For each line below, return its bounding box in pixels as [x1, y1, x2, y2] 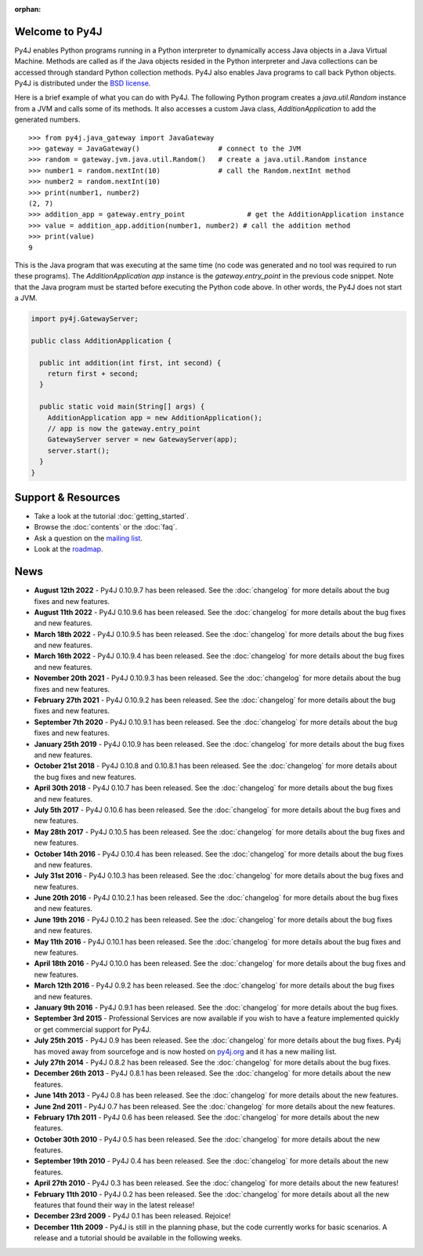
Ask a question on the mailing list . [34, 533, 143, 543]
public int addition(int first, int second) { [39, 358, 222, 367]
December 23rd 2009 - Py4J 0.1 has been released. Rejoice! [34, 1211, 231, 1221]
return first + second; [47, 370, 139, 378]
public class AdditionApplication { [31, 336, 172, 345]
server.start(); [47, 446, 110, 455]
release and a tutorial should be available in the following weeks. [34, 1233, 243, 1243]
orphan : [14, 5, 42, 13]
